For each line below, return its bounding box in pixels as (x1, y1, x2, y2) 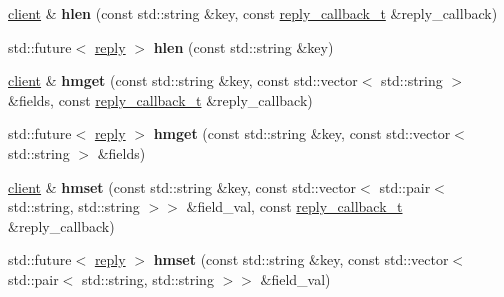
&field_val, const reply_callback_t (186, 196, 403, 217)
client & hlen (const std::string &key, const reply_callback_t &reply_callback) (8, 3, 498, 23)
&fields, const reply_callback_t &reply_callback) (8, 89, 313, 110)
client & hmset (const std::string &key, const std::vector (8, 176, 357, 197)
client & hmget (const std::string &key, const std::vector (8, 70, 358, 91)
